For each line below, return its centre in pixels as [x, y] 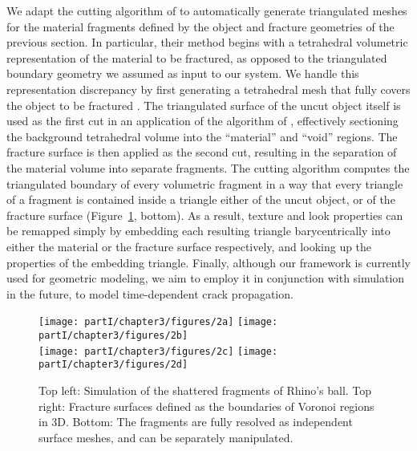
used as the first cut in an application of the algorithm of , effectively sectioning [202, 121]
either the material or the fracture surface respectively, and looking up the [189, 246]
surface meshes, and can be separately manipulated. [166, 437]
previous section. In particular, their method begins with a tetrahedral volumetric [207, 42]
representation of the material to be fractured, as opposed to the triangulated [197, 57]
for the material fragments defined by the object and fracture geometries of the [200, 26]
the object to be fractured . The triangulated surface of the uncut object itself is [204, 105]
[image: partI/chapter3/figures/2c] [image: [158, 351]
